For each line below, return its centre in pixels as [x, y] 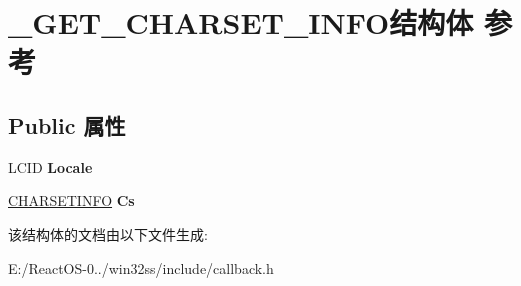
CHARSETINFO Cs [71, 200]
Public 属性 [67, 124]
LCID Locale [50, 166]
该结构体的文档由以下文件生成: [108, 233]
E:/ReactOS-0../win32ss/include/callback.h [141, 267]
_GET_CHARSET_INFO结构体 [241, 22]
